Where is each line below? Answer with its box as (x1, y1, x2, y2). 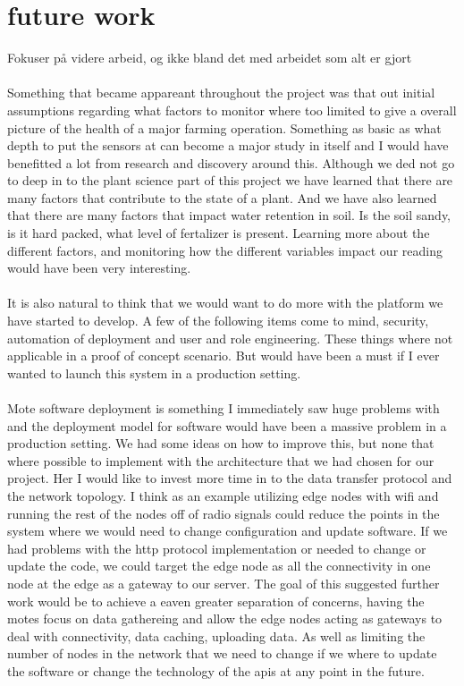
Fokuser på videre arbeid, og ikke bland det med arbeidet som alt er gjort (7, 48, 412, 67)
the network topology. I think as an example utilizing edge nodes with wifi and (7, 486, 439, 504)
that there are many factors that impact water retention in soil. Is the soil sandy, (7, 206, 451, 224)
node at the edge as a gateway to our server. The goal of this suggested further (7, 573, 440, 592)
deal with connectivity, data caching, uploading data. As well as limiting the (7, 626, 426, 645)
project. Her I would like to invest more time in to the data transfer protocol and (7, 469, 452, 487)
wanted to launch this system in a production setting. (7, 363, 301, 382)
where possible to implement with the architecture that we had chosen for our (7, 451, 434, 470)
